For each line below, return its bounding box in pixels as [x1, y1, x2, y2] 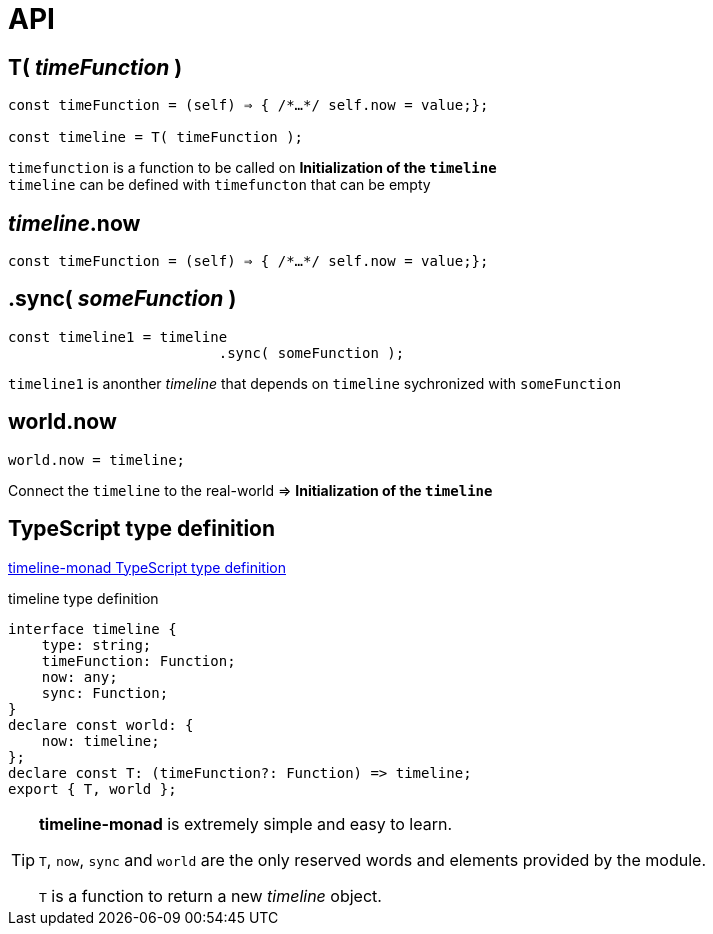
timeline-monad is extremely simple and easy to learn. [39, 813, 453, 834]
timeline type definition [8, 589, 159, 607]
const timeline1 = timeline [8, 328, 228, 345]
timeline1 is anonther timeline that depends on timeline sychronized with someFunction [8, 374, 622, 392]
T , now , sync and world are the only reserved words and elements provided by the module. [39, 849, 707, 870]
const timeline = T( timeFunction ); [8, 129, 304, 146]
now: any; [41, 668, 118, 685]
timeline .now [8, 210, 141, 236]
